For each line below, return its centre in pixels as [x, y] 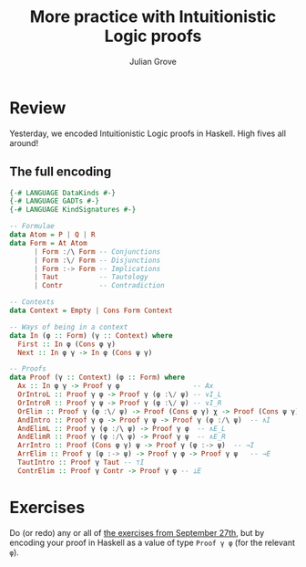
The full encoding [61, 172]
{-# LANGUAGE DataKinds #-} [63, 193]
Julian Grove [153, 61]
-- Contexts [32, 302]
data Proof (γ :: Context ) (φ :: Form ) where [97, 378]
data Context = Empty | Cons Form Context [91, 310]
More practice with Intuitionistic [153, 17]
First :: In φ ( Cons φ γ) [67, 344]
